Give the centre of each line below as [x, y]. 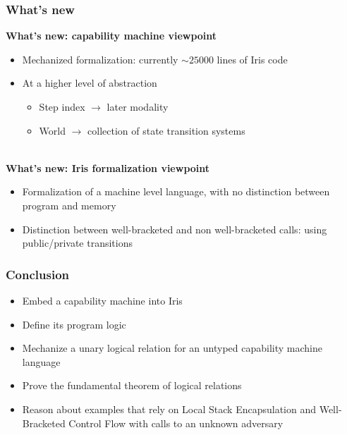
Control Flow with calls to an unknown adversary [176, 423]
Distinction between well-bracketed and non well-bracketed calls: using [175, 229]
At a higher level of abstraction [90, 83]
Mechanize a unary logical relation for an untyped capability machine [172, 348]
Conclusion [37, 274]
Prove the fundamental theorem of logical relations [132, 385]
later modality [138, 106]
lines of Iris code [252, 59]
